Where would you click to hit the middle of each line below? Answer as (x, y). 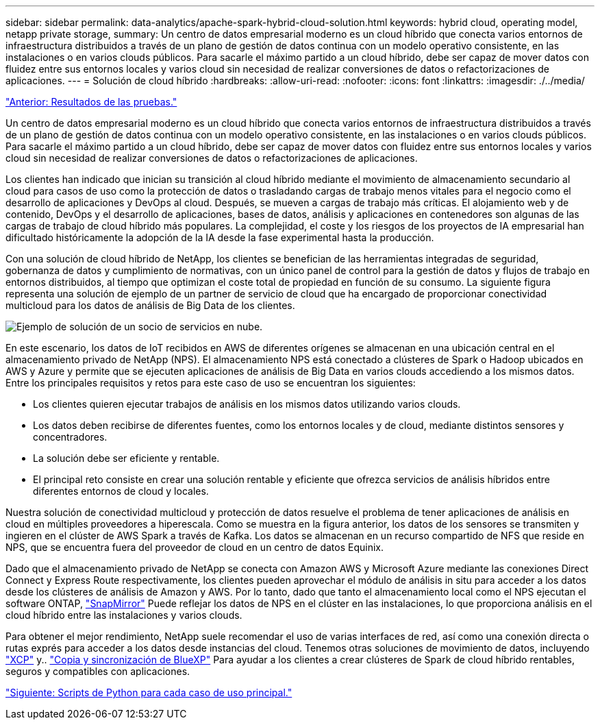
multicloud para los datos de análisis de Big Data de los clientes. (150, 305)
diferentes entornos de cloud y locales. (121, 491)
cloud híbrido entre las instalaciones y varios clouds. (124, 615)
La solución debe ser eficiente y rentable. (126, 458)
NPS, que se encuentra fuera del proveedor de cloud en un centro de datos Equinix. (195, 547)
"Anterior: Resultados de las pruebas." (91, 102)
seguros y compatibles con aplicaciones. (98, 671)
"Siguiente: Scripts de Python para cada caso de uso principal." (149, 692)
